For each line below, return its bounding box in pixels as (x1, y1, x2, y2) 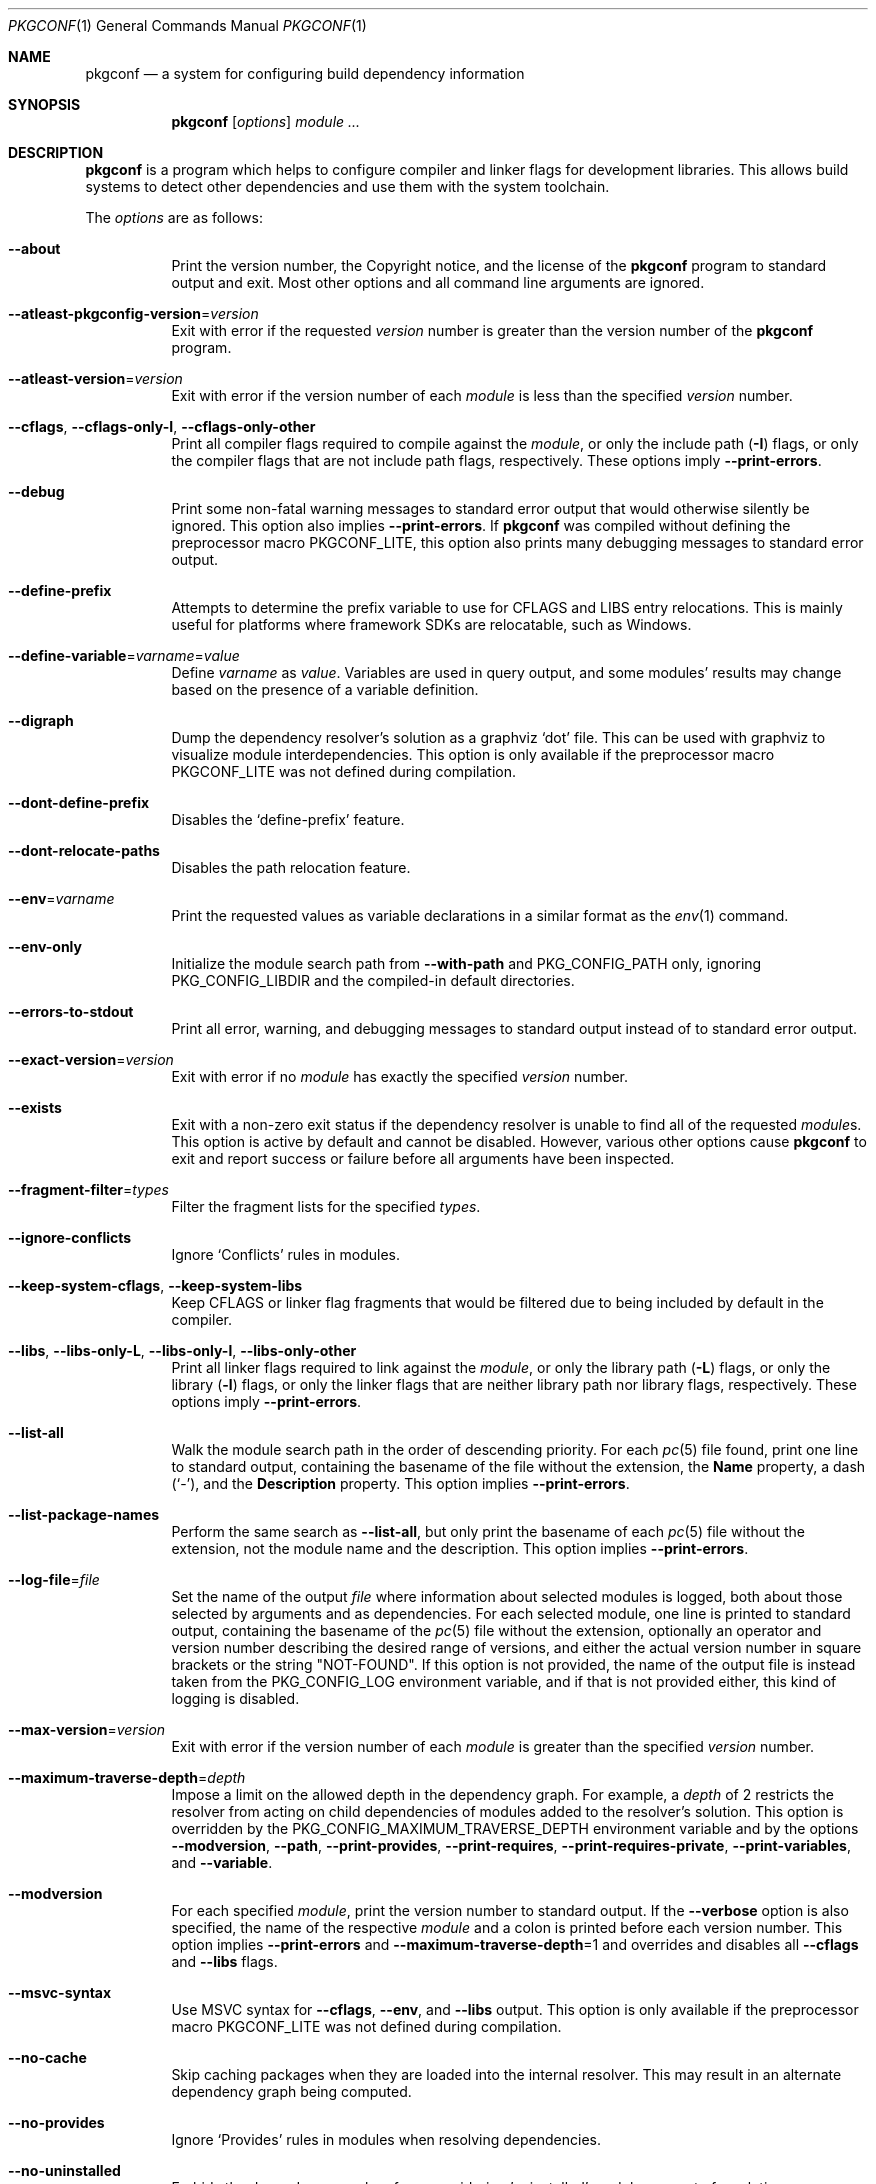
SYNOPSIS (8, 96, 81, 113)
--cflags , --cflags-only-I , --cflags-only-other (8, 418, 316, 435)
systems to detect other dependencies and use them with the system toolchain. (85, 178, 610, 195)
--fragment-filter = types (8, 1181, 169, 1198)
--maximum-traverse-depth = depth (8, 1769, 246, 1786)
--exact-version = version (8, 1051, 174, 1068)
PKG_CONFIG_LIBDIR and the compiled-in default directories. (171, 972, 575, 989)
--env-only (8, 938, 82, 955)
